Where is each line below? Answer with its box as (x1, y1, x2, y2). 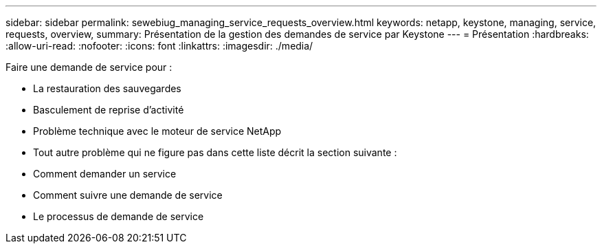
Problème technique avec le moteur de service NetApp (33, 125, 282, 137)
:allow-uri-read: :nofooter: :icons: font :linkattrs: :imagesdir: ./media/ (5, 40, 313, 52)
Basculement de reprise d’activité (33, 104, 184, 116)
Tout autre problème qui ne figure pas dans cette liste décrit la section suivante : (33, 147, 397, 158)
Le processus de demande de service (33, 210, 204, 222)
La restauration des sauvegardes (33, 83, 181, 94)
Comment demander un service (33, 168, 177, 180)
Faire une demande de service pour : (5, 61, 172, 73)
